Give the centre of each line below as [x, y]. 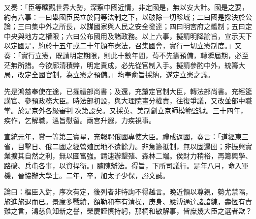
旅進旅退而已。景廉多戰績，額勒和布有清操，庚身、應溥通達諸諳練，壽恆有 [125, 201]
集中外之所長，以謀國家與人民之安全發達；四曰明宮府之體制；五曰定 [142, 26]
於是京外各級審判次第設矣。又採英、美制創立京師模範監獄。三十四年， [132, 110]
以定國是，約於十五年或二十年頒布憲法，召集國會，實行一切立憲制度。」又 [123, 46]
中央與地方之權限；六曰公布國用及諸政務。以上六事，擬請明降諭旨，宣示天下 [128, 36]
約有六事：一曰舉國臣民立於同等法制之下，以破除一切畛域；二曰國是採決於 [125, 16]
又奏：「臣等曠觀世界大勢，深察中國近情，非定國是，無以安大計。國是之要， [126, 7]
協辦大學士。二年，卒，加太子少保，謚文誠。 [97, 175]
